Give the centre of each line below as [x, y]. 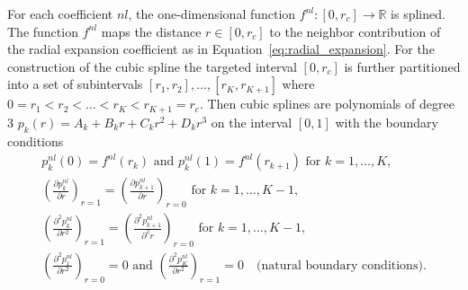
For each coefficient [60, 13]
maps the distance [151, 31]
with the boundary [387, 122]
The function [43, 31]
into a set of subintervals [75, 84]
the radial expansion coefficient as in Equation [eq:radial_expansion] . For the [221, 49]
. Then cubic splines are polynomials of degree [327, 104]
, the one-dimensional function [212, 13]
